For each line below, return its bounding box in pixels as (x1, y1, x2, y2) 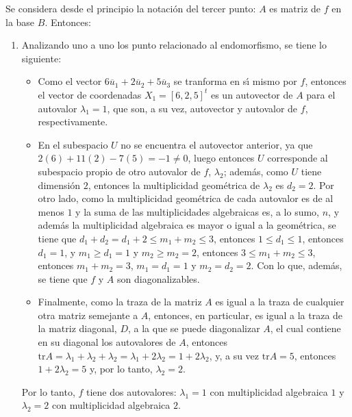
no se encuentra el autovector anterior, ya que (121, 137, 313, 151)
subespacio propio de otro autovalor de (38, 164, 201, 178)
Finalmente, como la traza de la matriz (38, 294, 202, 309)
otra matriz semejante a (38, 307, 138, 322)
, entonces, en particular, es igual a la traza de (148, 307, 343, 322)
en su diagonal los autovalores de (38, 335, 176, 349)
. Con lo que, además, (251, 258, 342, 273)
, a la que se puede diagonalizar (128, 321, 260, 336)
